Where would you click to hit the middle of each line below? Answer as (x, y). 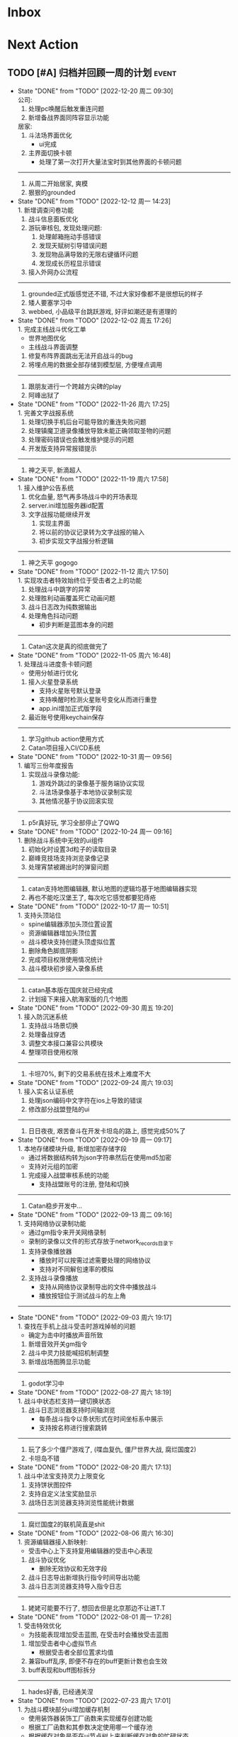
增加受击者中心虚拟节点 (62, 1643)
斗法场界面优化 (50, 135)
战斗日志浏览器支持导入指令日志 (75, 1586)
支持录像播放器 (50, 1251)
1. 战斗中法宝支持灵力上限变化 (61, 1475)
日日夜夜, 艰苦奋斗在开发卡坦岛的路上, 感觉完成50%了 (107, 1131)
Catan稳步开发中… (55, 1206)
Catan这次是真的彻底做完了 (68, 646)
